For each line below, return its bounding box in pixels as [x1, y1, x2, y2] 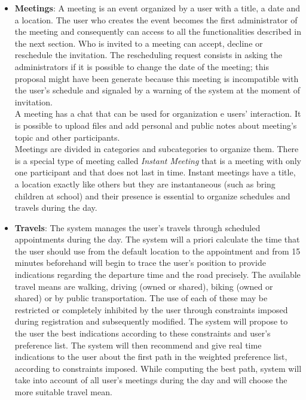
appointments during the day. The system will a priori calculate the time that [14, 233, 300, 246]
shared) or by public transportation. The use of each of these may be [14, 292, 268, 304]
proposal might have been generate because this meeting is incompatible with [14, 72, 299, 84]
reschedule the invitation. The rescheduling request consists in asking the [14, 49, 282, 61]
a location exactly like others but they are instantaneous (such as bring [14, 177, 276, 190]
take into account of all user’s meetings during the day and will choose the [14, 374, 287, 386]
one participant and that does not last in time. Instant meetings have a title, [14, 166, 296, 178]
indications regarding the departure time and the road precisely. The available [14, 268, 301, 281]
